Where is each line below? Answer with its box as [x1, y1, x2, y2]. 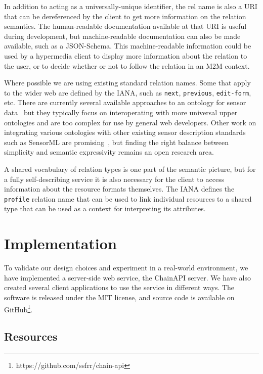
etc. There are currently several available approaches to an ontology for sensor [4, 97, 246, 108]
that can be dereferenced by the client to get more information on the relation [4, 11, 246, 21]
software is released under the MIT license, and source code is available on [4, 292, 235, 302]
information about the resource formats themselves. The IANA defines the [4, 183, 235, 194]
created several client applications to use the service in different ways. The [4, 282, 235, 293]
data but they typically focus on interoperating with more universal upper [4, 107, 238, 117]
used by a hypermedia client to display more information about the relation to [4, 50, 247, 61]
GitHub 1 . [4, 302, 33, 314]
